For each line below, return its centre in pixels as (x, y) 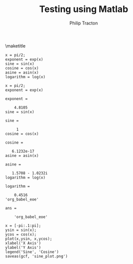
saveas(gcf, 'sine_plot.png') (37, 256)
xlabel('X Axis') (23, 243)
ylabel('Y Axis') (23, 247)
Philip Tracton (84, 23)
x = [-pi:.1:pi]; (23, 225)
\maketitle (15, 45)
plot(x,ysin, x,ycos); (29, 238)
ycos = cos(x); (21, 234)
